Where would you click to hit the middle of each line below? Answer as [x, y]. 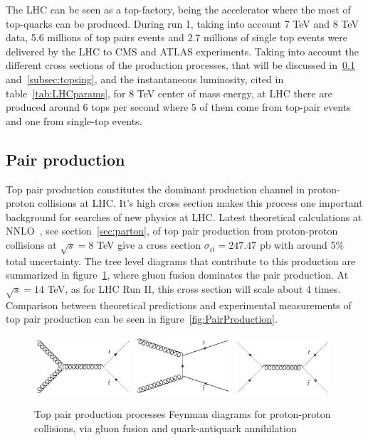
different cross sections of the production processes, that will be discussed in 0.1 [180, 65]
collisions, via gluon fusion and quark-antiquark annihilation [165, 428]
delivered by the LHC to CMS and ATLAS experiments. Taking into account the [182, 51]
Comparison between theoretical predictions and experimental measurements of [179, 305]
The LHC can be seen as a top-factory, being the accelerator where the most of [178, 9]
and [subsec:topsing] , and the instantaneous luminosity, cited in [145, 79]
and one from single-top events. [74, 120]
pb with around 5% [302, 244]
